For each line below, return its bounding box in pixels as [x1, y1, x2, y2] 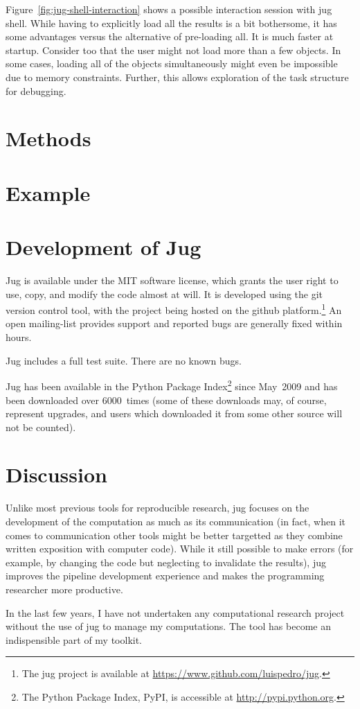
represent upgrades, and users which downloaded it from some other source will [6, 406, 343, 421]
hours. [6, 330, 32, 344]
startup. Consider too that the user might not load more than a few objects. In [6, 42, 341, 57]
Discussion [6, 460, 107, 489]
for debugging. [6, 83, 66, 98]
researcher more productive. [6, 581, 123, 596]
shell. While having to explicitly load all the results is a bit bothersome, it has [6, 15, 337, 30]
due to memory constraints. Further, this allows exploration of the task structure [6, 69, 349, 84]
